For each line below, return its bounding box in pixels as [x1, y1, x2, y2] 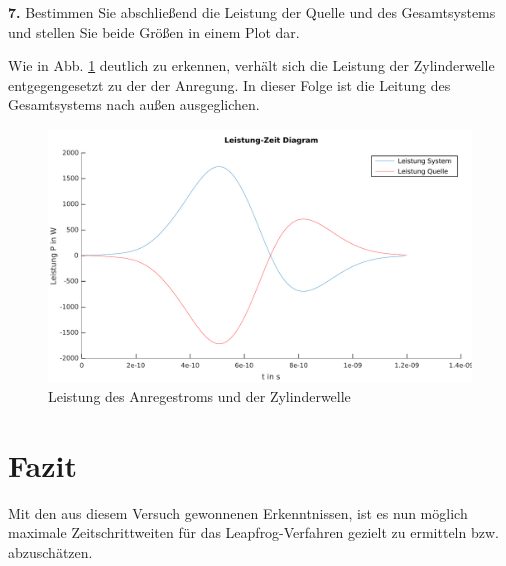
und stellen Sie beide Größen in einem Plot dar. [8, 21, 300, 42]
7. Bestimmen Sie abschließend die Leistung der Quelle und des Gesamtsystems [8, 2, 496, 22]
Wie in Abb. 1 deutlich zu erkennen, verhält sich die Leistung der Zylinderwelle [8, 55, 495, 76]
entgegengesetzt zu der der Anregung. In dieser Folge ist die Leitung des [8, 74, 451, 95]
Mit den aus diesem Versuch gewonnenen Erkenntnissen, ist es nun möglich [8, 502, 468, 523]
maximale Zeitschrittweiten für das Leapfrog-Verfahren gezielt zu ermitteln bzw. [8, 522, 499, 543]
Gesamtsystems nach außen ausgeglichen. [8, 94, 260, 115]
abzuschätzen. [8, 541, 93, 562]
